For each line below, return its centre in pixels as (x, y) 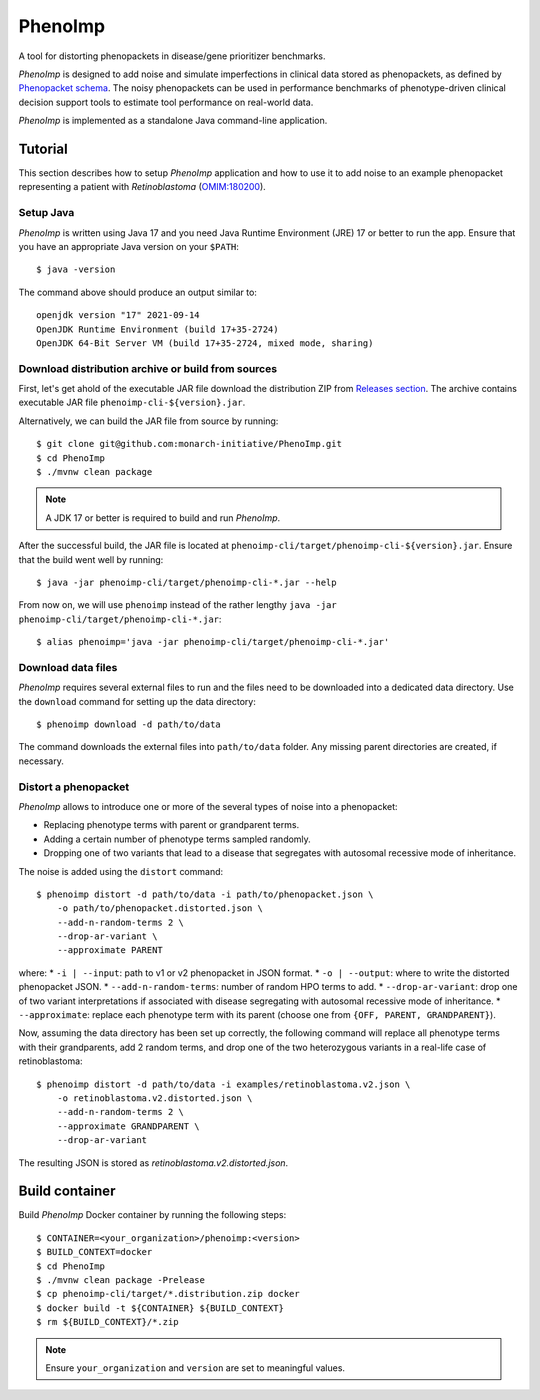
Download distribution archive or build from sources (148, 368)
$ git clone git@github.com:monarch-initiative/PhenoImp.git (189, 444)
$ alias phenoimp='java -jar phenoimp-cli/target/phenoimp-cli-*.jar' (213, 642)
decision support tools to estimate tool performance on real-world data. (166, 102)
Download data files (68, 667)
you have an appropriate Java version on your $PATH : (129, 246)
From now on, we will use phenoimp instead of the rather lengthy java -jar (177, 605)
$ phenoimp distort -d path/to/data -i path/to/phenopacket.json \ (205, 894)
